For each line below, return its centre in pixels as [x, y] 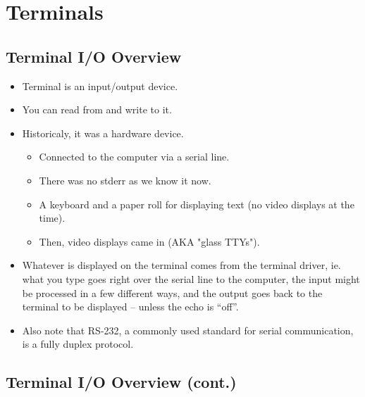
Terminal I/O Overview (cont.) [121, 382]
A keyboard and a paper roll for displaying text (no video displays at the [197, 204]
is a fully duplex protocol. [78, 344]
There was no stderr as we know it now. [125, 180]
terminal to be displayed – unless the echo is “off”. [130, 307]
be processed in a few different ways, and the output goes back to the [172, 292]
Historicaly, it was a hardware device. [103, 133]
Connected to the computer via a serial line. [134, 157]
